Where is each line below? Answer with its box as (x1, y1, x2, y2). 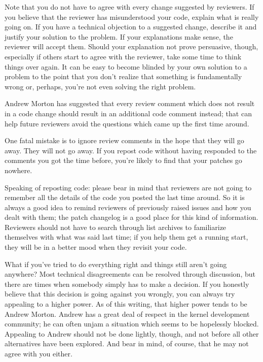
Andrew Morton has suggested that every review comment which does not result (5, 98, 255, 109)
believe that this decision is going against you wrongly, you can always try (5, 288, 235, 299)
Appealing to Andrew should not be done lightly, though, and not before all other (5, 328, 259, 339)
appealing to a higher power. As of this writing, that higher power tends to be (5, 299, 247, 309)
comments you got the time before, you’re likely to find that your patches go (5, 155, 242, 166)
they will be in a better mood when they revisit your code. (5, 242, 187, 252)
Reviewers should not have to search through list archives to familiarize (5, 221, 227, 232)
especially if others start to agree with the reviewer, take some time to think (5, 51, 242, 61)
